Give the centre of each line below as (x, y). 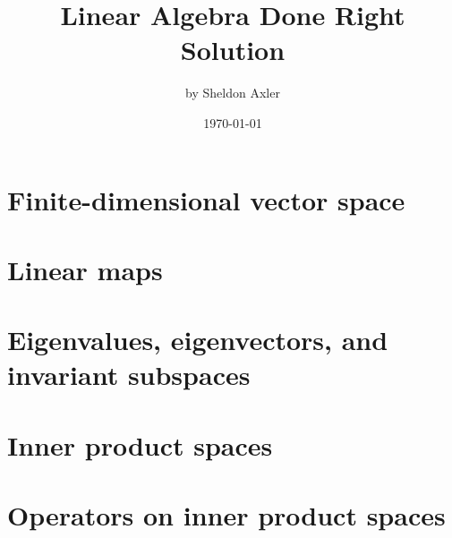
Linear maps (85, 269)
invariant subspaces (129, 375)
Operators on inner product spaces (226, 515)
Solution (233, 50)
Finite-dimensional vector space (206, 199)
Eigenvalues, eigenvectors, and (198, 340)
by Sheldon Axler (233, 93)
